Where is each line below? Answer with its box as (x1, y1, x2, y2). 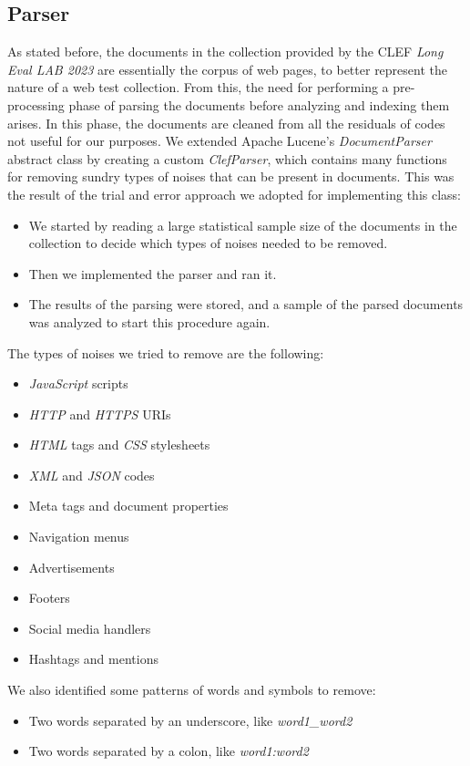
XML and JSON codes (28, 465, 155, 484)
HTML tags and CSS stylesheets (28, 435, 210, 454)
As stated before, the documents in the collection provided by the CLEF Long (7, 42, 444, 61)
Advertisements (28, 557, 115, 576)
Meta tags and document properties (28, 496, 229, 515)
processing (7, 95, 65, 114)
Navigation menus (28, 527, 129, 546)
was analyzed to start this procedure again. (28, 312, 271, 331)
